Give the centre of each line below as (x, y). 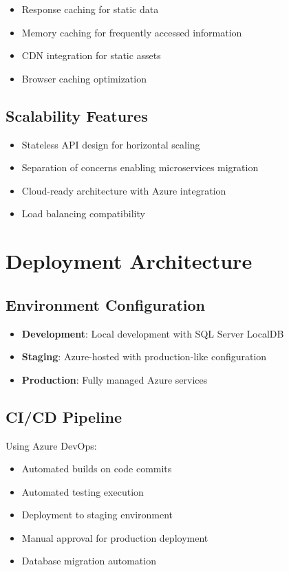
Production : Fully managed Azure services (115, 379)
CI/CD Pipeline (64, 416)
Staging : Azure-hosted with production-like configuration (144, 356)
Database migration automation (89, 561)
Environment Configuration (106, 304)
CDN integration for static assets (91, 55)
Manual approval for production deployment (115, 537)
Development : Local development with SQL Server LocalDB (153, 333)
